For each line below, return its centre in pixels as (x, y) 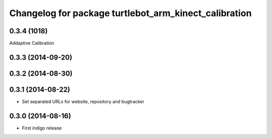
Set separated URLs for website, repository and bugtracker (83, 101)
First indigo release (42, 128)
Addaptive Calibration (32, 43)
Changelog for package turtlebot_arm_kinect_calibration (130, 13)
